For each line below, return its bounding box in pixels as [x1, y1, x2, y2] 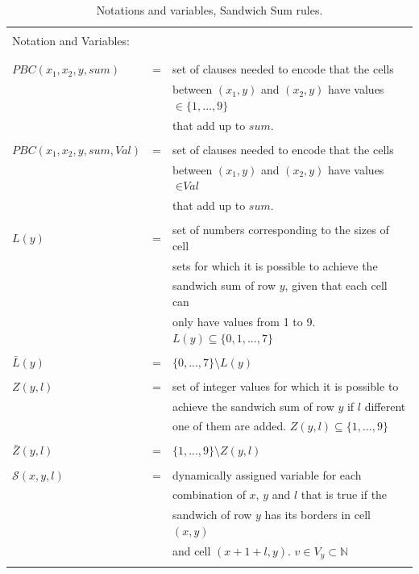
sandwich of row [172, 506, 252, 523]
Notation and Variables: [12, 32, 130, 49]
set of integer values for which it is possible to [172, 377, 399, 394]
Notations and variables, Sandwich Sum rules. [96, 2, 323, 18]
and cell [172, 542, 211, 559]
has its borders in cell [264, 506, 371, 523]
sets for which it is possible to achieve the [172, 257, 378, 274]
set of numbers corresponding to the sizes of [172, 221, 389, 238]
